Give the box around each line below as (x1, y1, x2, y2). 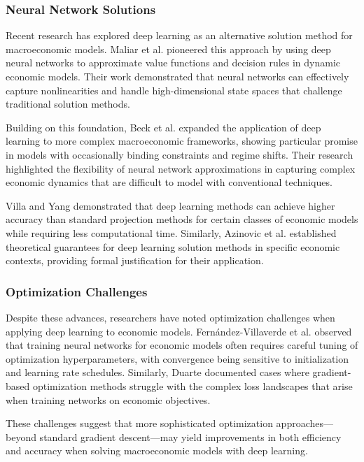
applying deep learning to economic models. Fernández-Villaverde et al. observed (6, 324, 352, 338)
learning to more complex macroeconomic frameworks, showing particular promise (6, 133, 358, 148)
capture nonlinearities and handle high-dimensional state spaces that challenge (6, 82, 342, 97)
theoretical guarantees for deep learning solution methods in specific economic (6, 239, 340, 254)
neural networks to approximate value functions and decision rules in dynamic (6, 55, 341, 70)
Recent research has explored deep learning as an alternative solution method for (6, 28, 353, 43)
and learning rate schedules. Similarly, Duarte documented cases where (6, 365, 309, 380)
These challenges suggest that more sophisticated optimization (6, 416, 273, 431)
